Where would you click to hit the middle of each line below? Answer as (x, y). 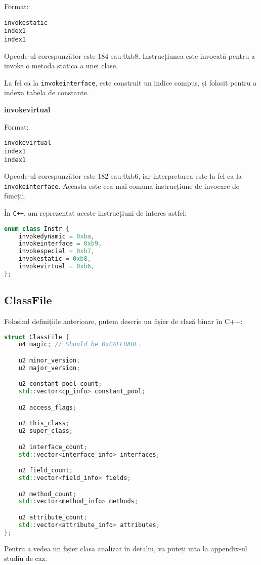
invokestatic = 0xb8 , (55, 259)
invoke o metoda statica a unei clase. (61, 66)
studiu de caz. (26, 558)
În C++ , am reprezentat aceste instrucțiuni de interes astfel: (96, 213)
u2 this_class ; (44, 423)
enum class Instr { (37, 229)
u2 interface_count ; (53, 447)
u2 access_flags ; (48, 407)
